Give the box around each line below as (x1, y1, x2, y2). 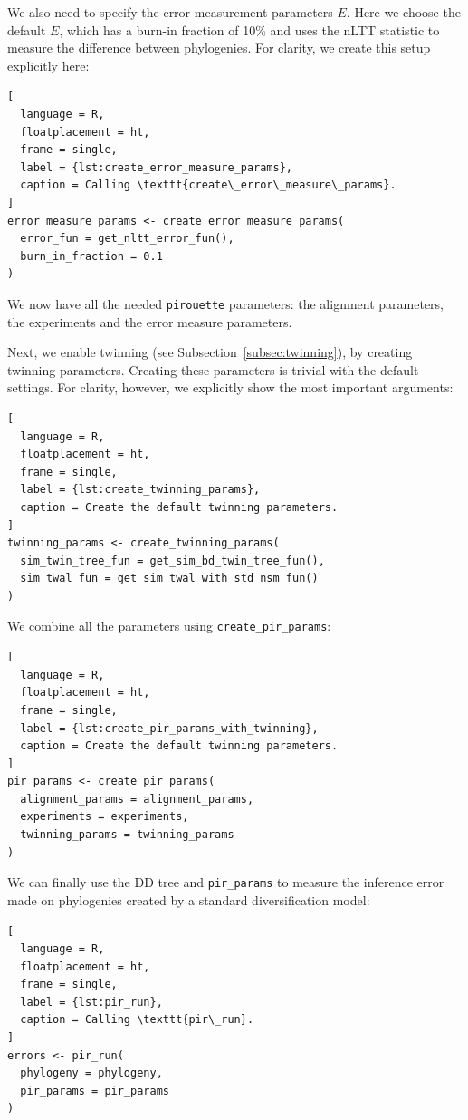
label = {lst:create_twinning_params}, (20, 483, 261, 497)
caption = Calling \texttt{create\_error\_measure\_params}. (20, 179, 396, 192)
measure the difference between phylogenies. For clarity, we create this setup (7, 38, 431, 57)
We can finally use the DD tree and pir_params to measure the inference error (7, 873, 444, 892)
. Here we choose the (346, 3, 461, 21)
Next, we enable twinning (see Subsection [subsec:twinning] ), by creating (7, 343, 413, 362)
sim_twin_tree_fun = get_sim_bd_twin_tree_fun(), (20, 554, 325, 567)
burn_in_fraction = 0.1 (20, 249, 163, 263)
